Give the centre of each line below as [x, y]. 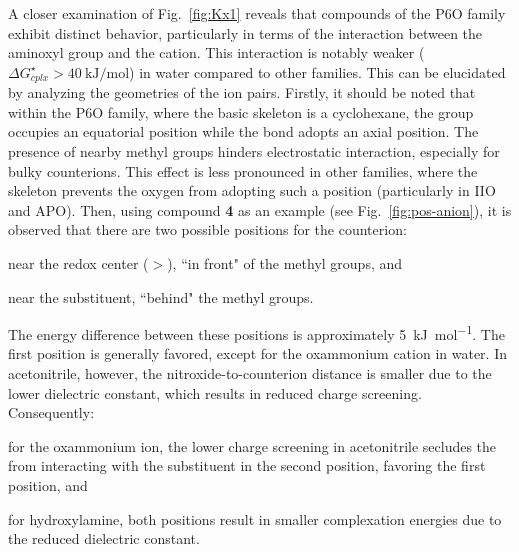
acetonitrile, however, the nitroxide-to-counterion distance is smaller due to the [250, 373]
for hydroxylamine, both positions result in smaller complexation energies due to [255, 518]
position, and [48, 484]
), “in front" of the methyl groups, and [285, 262]
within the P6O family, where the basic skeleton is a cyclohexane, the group [241, 111]
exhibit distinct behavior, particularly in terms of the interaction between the [245, 32]
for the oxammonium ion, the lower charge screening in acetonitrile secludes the [252, 445]
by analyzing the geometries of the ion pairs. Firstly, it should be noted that [242, 92]
